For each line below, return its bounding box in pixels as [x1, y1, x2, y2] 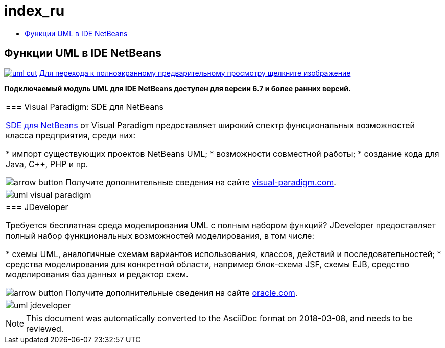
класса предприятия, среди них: [6, 130, 136, 141]
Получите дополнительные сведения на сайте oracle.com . [65, 287, 298, 298]
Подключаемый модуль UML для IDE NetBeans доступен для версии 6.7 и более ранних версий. [4, 84, 351, 93]
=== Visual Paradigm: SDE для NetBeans [6, 101, 164, 112]
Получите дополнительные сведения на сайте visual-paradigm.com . [65, 177, 336, 188]
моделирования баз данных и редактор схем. [6, 269, 189, 280]
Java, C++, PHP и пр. [6, 158, 88, 169]
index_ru [4, 2, 65, 19]
